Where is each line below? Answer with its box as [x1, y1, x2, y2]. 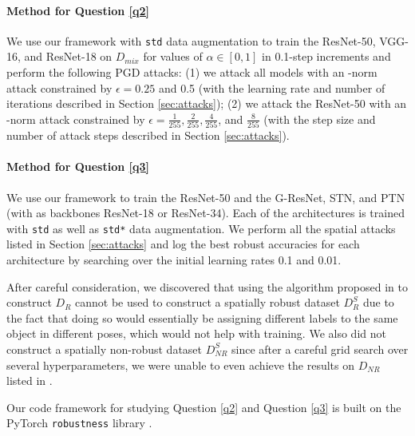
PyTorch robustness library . [6, 414, 152, 431]
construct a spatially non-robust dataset [6, 340, 203, 357]
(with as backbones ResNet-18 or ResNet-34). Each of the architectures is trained [6, 204, 405, 221]
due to [362, 294, 394, 311]
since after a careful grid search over [231, 340, 409, 357]
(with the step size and [263, 110, 376, 127]
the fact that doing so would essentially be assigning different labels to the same [6, 309, 398, 326]
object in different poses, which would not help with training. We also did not [6, 325, 386, 342]
